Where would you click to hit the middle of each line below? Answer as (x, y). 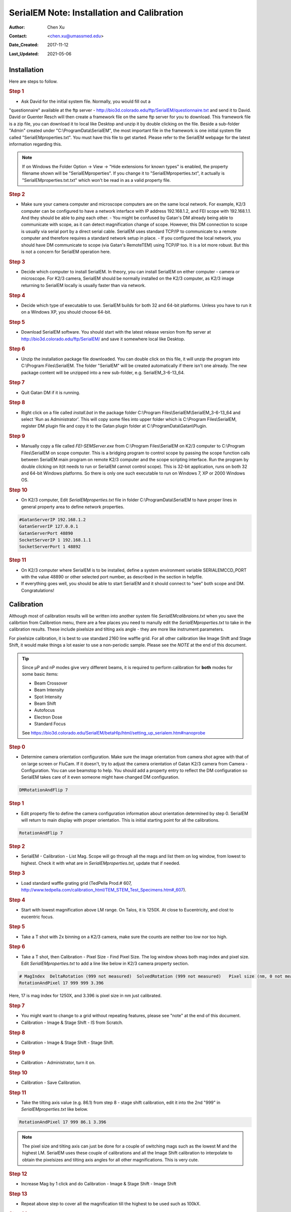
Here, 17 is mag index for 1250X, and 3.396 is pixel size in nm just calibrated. (85, 996)
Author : (17, 27)
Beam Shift (45, 703)
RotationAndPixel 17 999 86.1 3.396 (63, 1122)
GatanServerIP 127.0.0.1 (49, 526)
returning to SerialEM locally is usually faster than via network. (83, 285)
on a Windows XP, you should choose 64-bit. (66, 312)
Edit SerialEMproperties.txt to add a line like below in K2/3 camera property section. (105, 963)
